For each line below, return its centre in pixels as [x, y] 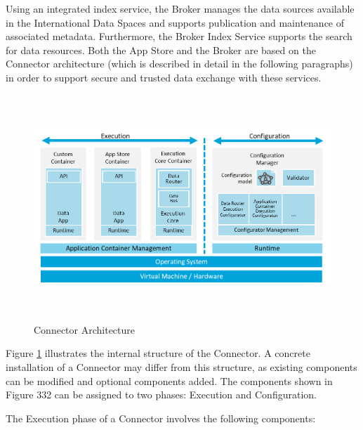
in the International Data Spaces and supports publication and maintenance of [175, 22]
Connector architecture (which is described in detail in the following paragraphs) [179, 64]
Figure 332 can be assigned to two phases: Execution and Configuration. [161, 395]
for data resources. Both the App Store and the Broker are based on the [161, 50]
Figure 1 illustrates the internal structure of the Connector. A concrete [158, 353]
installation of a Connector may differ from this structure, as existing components [181, 366]
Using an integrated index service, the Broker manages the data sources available [180, 8]
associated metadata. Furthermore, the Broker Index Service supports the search [179, 36]
